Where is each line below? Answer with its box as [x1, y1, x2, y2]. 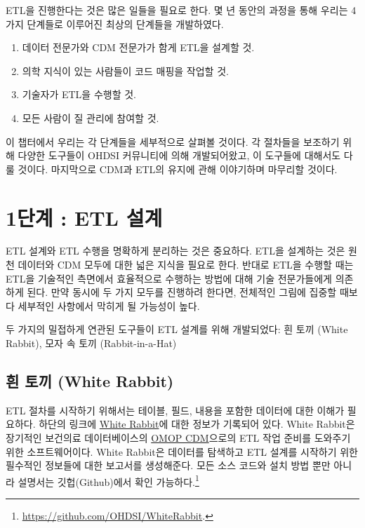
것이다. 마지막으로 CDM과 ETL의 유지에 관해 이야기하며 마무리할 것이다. [18, 161, 338, 176]
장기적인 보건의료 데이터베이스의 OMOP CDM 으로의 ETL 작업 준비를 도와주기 [6, 431, 351, 445]
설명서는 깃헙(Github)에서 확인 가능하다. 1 [18, 472, 199, 489]
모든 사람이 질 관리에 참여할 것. [22, 110, 159, 125]
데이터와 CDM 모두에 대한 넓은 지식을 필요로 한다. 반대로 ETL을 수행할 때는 [18, 257, 354, 272]
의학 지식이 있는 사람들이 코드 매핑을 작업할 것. [22, 63, 229, 78]
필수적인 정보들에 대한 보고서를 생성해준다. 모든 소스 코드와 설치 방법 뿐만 [6, 458, 331, 473]
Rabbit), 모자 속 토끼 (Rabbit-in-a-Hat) [6, 336, 177, 351]
